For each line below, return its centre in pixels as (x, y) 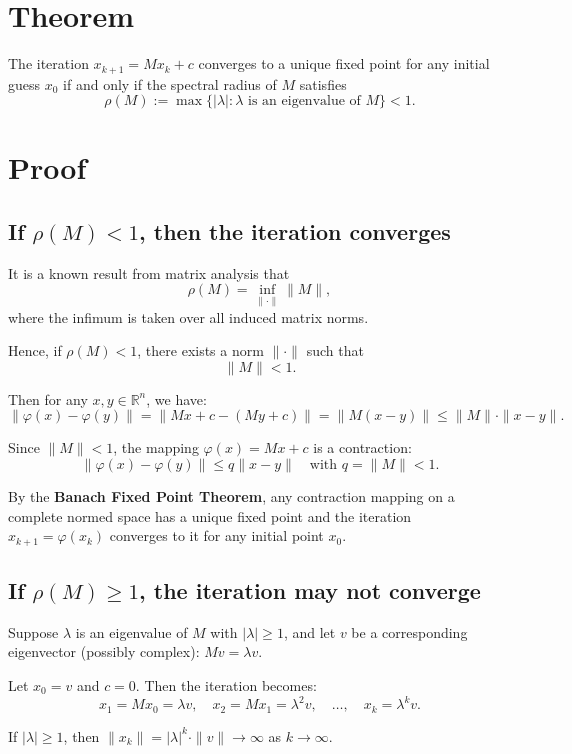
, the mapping (156, 447)
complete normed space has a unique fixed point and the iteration (210, 515)
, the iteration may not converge (310, 589)
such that (335, 350)
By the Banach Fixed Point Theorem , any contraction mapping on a (231, 495)
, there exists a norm (200, 350)
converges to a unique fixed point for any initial (344, 63)
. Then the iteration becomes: (226, 684)
